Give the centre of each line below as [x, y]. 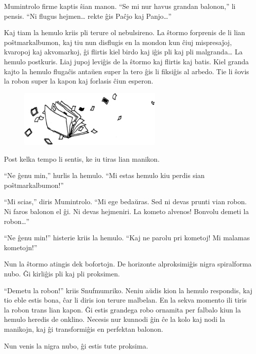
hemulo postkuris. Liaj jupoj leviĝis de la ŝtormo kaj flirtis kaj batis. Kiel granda [127, 61]
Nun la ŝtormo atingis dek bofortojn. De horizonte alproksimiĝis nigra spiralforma [128, 264]
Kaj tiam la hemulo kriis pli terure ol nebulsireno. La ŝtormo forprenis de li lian [125, 32]
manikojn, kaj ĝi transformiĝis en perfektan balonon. [84, 329]
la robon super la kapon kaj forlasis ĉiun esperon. [79, 81]
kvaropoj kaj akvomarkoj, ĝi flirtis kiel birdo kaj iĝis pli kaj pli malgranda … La [123, 52]
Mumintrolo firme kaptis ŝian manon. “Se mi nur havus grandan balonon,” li [120, 6]
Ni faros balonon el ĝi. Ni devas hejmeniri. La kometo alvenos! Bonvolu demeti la [127, 211]
